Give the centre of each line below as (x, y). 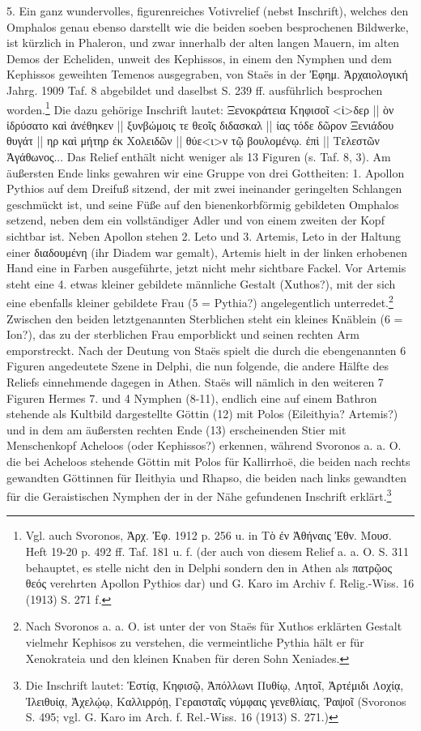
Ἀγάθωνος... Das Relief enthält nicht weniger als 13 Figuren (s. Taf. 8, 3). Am (199, 156)
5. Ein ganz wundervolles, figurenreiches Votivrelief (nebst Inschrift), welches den (208, 11)
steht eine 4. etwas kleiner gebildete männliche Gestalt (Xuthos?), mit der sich (201, 283)
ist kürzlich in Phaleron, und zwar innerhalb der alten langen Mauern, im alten (203, 43)
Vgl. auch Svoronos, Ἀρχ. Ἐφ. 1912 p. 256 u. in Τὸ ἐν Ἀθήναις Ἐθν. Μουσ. (208, 535)
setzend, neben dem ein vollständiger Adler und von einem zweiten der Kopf (196, 220)
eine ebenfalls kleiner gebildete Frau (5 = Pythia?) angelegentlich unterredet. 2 (200, 301)
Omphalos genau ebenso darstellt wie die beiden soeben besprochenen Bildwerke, (208, 26)
